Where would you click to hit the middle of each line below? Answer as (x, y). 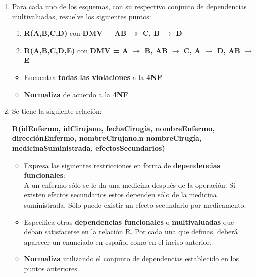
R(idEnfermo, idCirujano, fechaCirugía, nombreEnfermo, (113, 128)
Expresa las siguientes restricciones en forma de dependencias (122, 165)
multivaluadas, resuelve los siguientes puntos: (82, 16)
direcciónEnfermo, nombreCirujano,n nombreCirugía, (107, 138)
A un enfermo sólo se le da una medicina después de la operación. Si (130, 185)
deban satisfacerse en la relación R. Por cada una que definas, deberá (131, 232)
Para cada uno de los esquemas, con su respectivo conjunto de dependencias (129, 6)
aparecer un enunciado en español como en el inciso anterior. (118, 241)
